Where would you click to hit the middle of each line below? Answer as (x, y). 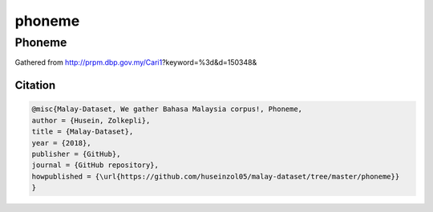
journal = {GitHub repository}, (95, 165)
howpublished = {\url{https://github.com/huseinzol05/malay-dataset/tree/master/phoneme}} (216, 176)
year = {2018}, (61, 143)
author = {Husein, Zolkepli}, (91, 120)
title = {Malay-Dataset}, (83, 132)
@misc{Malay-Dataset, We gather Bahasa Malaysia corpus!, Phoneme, (167, 109)
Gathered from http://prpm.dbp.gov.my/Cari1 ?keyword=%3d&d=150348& (136, 62)
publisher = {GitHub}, (76, 154)
